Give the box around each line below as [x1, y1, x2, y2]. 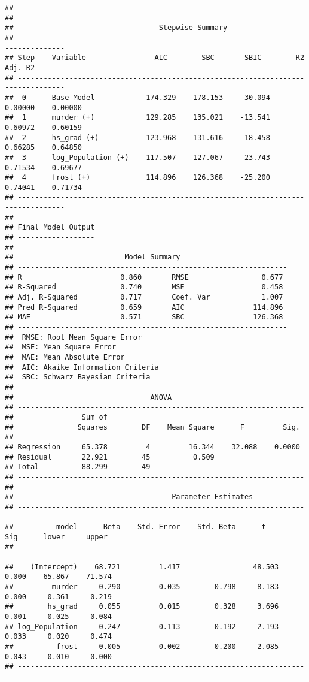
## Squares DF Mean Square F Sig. [5, 423, 300, 431]
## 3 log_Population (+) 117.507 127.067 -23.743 [5, 153, 270, 162]
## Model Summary [5, 253, 180, 262]
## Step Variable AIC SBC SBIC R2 [5, 53, 305, 62]
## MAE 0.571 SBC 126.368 [5, 313, 283, 322]
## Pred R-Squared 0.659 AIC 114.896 [5, 303, 283, 312]
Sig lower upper [5, 532, 108, 541]
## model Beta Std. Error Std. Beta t [5, 523, 266, 532]
